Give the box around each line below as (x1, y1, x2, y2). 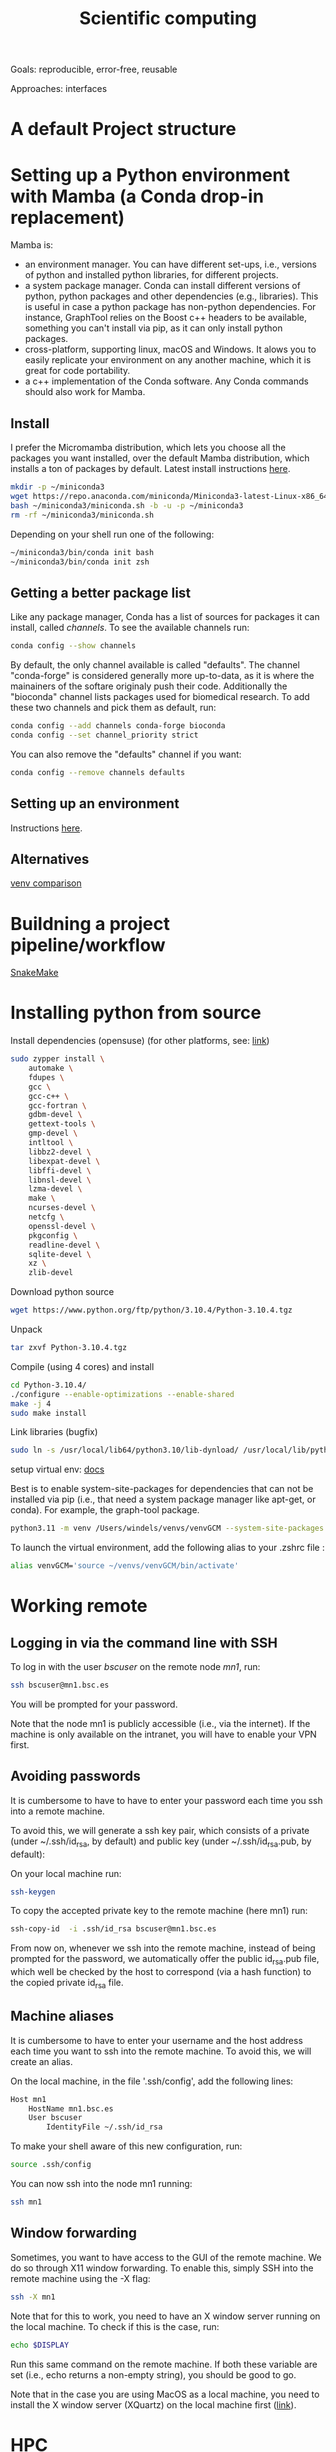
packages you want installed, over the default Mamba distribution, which (10, 452, 310, 464)
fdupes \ (28, 1072, 65, 1082)
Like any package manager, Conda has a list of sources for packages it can (10, 611, 320, 623)
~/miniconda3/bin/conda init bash (10, 547, 155, 557)
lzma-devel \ (28, 1184, 83, 1194)
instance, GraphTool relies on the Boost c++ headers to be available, (24, 312, 307, 324)
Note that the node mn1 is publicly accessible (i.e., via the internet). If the (10, 1717, 311, 1729)
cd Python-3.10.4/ (10, 1380, 87, 1390)
